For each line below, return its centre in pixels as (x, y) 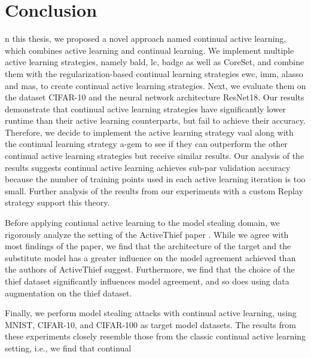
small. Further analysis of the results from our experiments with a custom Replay (154, 190)
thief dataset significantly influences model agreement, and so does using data (147, 281)
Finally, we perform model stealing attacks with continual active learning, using (151, 313)
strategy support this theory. (57, 202)
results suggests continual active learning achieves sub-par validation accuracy (148, 167)
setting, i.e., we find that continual (68, 348)
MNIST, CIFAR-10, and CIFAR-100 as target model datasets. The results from (150, 324)
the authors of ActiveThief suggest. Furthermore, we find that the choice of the (150, 269)
